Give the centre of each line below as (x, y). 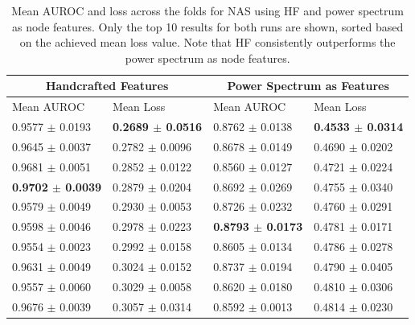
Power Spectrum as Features (308, 86)
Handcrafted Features (107, 86)
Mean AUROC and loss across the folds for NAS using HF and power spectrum (207, 10)
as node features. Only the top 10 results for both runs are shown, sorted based (208, 26)
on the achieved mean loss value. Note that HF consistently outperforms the (207, 42)
